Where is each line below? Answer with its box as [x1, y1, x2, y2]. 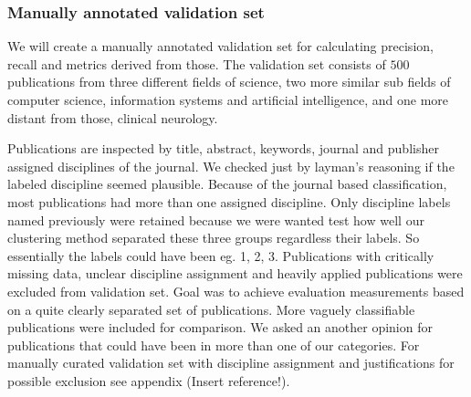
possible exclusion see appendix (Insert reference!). [7, 371, 290, 390]
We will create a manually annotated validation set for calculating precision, [7, 37, 434, 56]
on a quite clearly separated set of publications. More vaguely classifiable [7, 299, 415, 319]
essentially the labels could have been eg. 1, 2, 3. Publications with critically [7, 246, 434, 265]
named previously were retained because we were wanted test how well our [7, 210, 424, 229]
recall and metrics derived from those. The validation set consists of [7, 54, 386, 73]
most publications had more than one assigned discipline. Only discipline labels [7, 192, 451, 211]
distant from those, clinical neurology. [7, 108, 218, 127]
